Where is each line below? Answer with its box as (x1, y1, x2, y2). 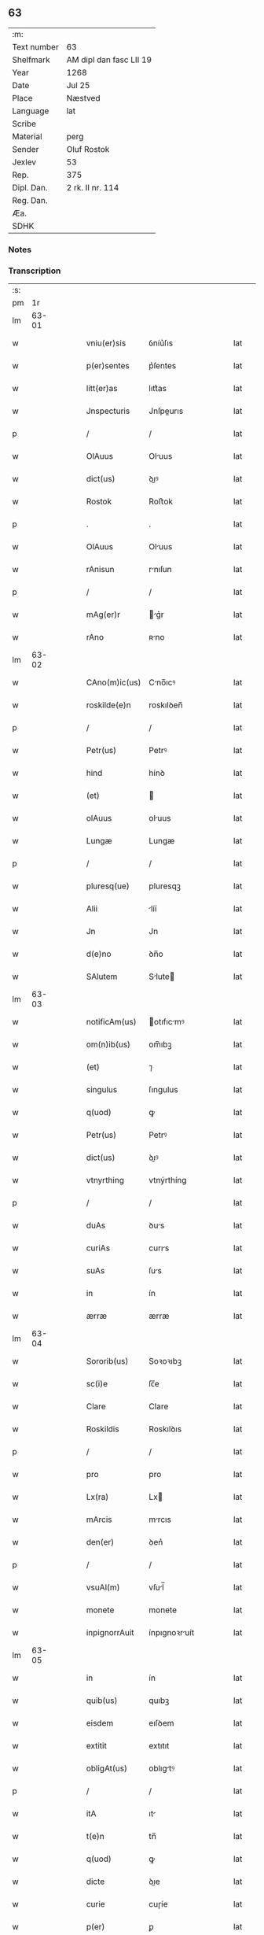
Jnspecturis (86, 405, 130, 416)
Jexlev (12, 157, 37, 168)
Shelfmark (12, 54, 50, 65)
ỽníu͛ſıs (148, 338, 174, 349)
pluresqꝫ (148, 881, 181, 892)
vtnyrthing (86, 1175, 124, 1186)
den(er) (86, 1537, 115, 1548)
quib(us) (86, 1695, 118, 1706)
